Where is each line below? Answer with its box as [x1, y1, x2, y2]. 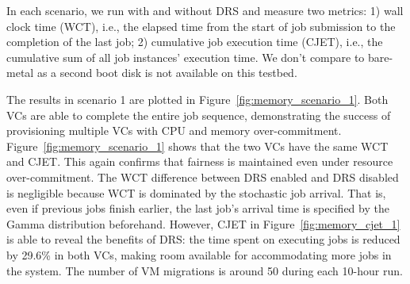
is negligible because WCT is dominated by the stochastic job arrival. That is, [6, 184, 386, 201]
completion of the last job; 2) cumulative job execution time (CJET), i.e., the [6, 33, 383, 50]
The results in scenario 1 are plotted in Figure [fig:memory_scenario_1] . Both [6, 90, 389, 107]
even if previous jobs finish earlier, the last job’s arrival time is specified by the [6, 200, 389, 217]
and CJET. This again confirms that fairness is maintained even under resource [6, 153, 393, 170]
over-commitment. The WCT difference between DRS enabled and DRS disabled [6, 168, 399, 185]
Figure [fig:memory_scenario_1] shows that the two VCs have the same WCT [6, 137, 389, 154]
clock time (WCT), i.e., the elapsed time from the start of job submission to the [6, 17, 396, 34]
